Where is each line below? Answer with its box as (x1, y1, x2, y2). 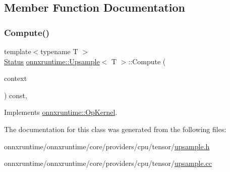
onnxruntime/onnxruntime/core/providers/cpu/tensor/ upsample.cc (4, 158, 212, 168)
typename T (40, 46, 78, 56)
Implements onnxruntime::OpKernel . (4, 107, 118, 117)
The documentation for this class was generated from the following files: (4, 123, 226, 134)
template (4, 46, 31, 56)
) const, (4, 90, 27, 100)
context (4, 73, 27, 83)
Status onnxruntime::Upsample (4, 56, 100, 66)
